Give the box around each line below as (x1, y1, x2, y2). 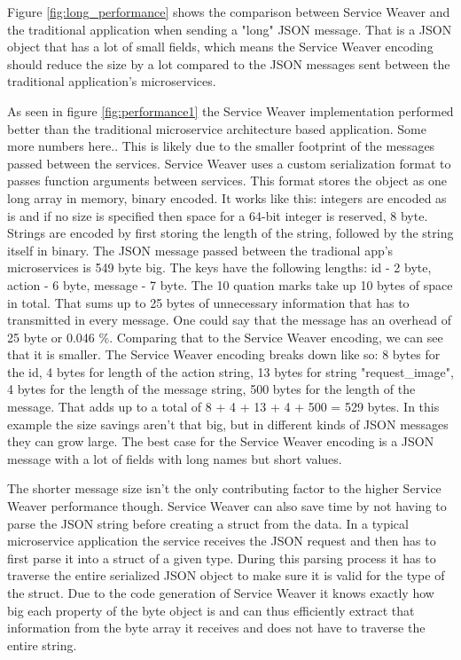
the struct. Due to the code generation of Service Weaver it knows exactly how (7, 584, 434, 601)
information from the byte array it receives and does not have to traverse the (7, 618, 426, 637)
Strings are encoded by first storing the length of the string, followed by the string (7, 224, 454, 242)
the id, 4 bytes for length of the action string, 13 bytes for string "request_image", (7, 362, 454, 381)
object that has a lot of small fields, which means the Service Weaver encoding (7, 37, 434, 56)
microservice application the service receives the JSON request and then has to (7, 531, 436, 550)
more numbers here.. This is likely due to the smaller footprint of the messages (7, 137, 435, 155)
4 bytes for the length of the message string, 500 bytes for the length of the (7, 380, 416, 398)
